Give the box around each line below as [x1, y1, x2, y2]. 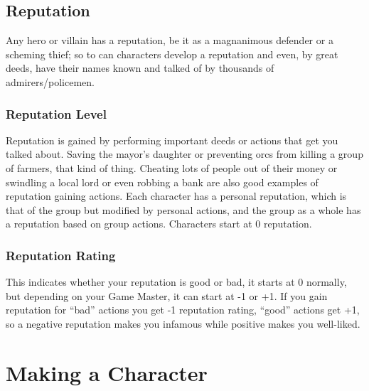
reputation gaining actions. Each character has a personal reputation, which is [6, 188, 347, 203]
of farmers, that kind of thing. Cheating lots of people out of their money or [6, 160, 338, 175]
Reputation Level [6, 105, 107, 122]
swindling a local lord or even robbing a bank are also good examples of [6, 174, 319, 189]
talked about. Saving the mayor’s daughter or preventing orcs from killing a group [6, 146, 363, 161]
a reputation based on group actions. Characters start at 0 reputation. [6, 216, 312, 231]
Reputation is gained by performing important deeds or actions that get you [6, 132, 338, 147]
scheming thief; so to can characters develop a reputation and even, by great [6, 46, 338, 61]
